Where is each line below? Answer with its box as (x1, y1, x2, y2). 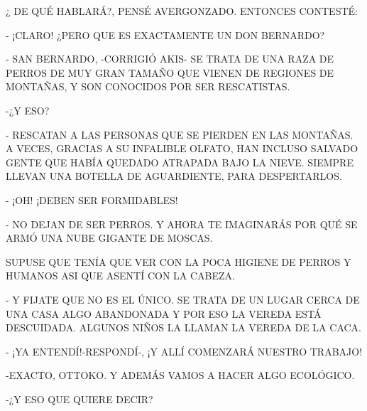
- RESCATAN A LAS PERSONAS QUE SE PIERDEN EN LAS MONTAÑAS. (6, 127, 354, 142)
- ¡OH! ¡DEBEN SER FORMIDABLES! (6, 192, 178, 207)
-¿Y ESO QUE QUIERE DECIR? (6, 391, 153, 406)
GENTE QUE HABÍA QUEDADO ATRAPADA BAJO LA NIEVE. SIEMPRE (6, 154, 354, 169)
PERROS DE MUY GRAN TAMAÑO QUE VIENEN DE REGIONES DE (6, 65, 334, 80)
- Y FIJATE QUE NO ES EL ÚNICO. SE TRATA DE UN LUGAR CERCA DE (6, 292, 360, 306)
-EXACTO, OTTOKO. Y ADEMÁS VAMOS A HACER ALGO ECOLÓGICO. (6, 368, 355, 383)
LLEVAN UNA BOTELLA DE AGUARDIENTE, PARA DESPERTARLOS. (6, 169, 342, 183)
